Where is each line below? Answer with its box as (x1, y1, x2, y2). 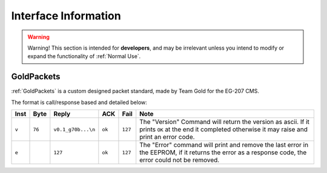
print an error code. (139, 133, 195, 142)
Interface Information (11, 9, 121, 22)
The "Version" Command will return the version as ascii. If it (139, 118, 310, 126)
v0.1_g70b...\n (53, 126, 96, 132)
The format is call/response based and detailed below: (11, 99, 148, 106)
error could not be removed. (139, 156, 220, 165)
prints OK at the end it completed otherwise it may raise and (139, 125, 308, 134)
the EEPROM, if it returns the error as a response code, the (139, 148, 307, 157)
